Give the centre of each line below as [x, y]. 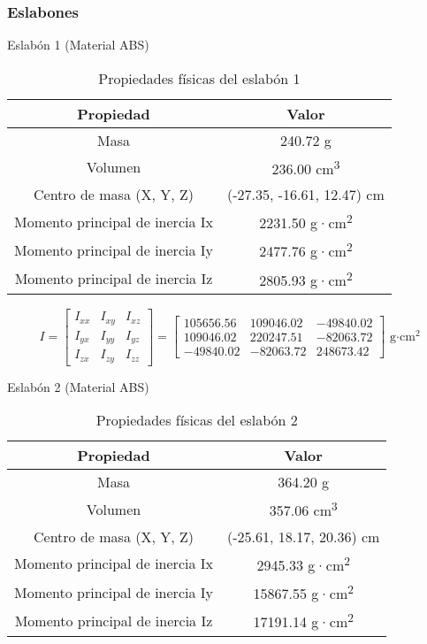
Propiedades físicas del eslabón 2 [197, 420]
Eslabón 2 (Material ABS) [78, 386]
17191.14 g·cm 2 [303, 621]
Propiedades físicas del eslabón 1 [199, 78]
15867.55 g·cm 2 [303, 592]
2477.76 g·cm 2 [306, 250]
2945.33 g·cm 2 [303, 563]
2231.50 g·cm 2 [306, 222]
